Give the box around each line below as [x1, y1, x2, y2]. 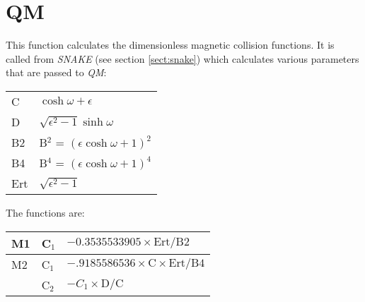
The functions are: [6, 205, 85, 219]
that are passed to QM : [6, 65, 107, 80]
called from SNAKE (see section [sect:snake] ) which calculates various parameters [6, 51, 359, 66]
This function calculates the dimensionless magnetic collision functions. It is [6, 37, 335, 52]
